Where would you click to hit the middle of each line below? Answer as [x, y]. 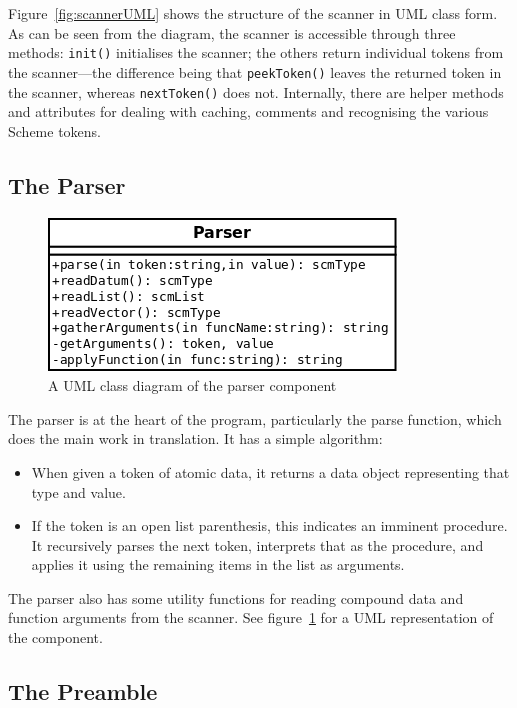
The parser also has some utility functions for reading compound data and [236, 597]
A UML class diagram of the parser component [192, 385]
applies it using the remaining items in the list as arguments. [218, 564]
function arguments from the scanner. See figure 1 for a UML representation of [251, 617]
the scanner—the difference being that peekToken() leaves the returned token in [255, 71]
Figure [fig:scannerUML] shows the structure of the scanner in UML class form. [253, 13]
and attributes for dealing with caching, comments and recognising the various [248, 111]
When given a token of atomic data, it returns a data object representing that [270, 471]
